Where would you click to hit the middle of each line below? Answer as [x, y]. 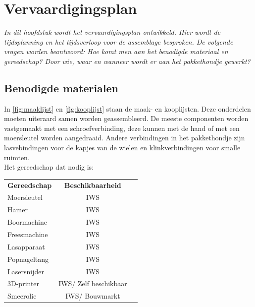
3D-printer [24, 283]
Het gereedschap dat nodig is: [49, 167]
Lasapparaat [26, 246]
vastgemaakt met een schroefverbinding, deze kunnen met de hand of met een [122, 128]
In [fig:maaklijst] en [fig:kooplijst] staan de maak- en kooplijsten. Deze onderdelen [127, 108]
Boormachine [27, 222]
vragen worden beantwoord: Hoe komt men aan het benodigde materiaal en [116, 51]
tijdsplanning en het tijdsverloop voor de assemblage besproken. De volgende [119, 41]
